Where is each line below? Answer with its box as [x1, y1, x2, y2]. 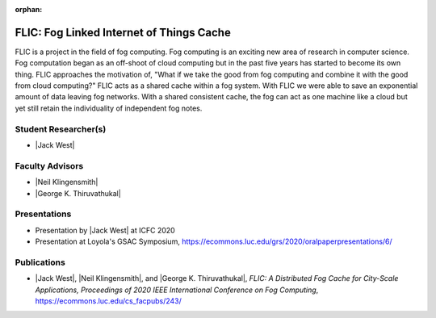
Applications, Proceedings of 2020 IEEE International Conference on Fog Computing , [35, 285, 319, 295]
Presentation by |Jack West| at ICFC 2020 [35, 225, 175, 235]
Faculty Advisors [15, 160, 84, 171]
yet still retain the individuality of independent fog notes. [15, 103, 203, 113]
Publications [15, 257, 66, 268]
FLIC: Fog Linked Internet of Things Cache [15, 25, 232, 40]
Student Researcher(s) [15, 123, 107, 135]
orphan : [15, 5, 43, 14]
